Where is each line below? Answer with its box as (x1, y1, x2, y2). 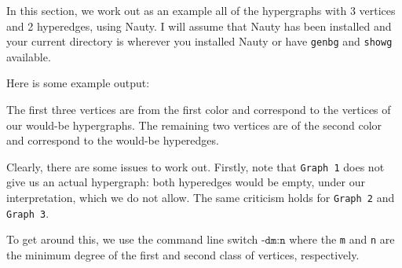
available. (6, 48, 51, 64)
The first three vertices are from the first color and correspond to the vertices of (6, 101, 391, 118)
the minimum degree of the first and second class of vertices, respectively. (6, 247, 360, 263)
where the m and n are (289, 231, 395, 248)
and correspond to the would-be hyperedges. (6, 132, 219, 149)
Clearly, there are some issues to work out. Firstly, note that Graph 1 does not (6, 158, 385, 174)
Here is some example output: (6, 75, 150, 91)
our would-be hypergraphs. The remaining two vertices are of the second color (6, 116, 382, 133)
